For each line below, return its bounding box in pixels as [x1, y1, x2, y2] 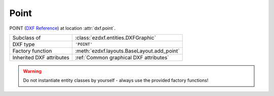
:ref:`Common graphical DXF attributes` [75, 54, 169, 61]
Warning [23, 68, 42, 74]
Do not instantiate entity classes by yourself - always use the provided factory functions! [23, 77, 209, 83]
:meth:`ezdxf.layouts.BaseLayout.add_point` [75, 47, 180, 54]
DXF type [12, 41, 35, 48]
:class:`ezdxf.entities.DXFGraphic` [75, 34, 156, 41]
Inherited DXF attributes [12, 54, 70, 61]
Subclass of [12, 34, 41, 41]
